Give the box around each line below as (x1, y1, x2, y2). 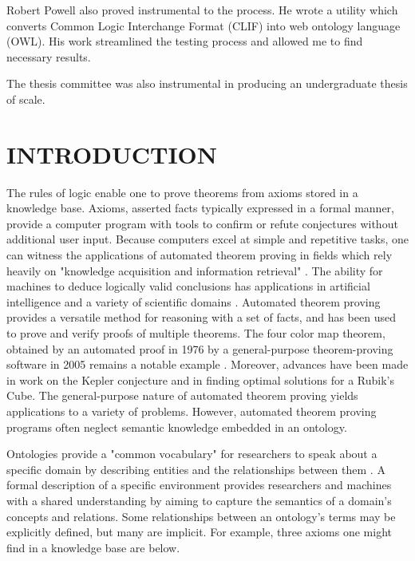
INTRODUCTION (6, 137, 218, 170)
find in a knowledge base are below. (6, 539, 180, 555)
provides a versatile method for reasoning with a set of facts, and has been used (6, 309, 396, 326)
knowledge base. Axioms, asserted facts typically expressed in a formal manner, (6, 200, 394, 216)
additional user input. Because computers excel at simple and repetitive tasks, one (6, 231, 409, 247)
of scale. (6, 90, 45, 107)
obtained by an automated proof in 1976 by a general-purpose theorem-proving (6, 340, 393, 357)
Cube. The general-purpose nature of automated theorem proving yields (6, 387, 358, 404)
